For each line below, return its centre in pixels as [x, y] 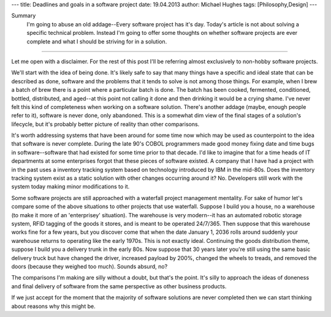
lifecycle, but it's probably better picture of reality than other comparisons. [105, 124]
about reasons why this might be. [53, 306]
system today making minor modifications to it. [70, 187]
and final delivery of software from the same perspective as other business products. [119, 286]
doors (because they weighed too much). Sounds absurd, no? [89, 266]
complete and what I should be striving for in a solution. [97, 41]
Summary [24, 16]
